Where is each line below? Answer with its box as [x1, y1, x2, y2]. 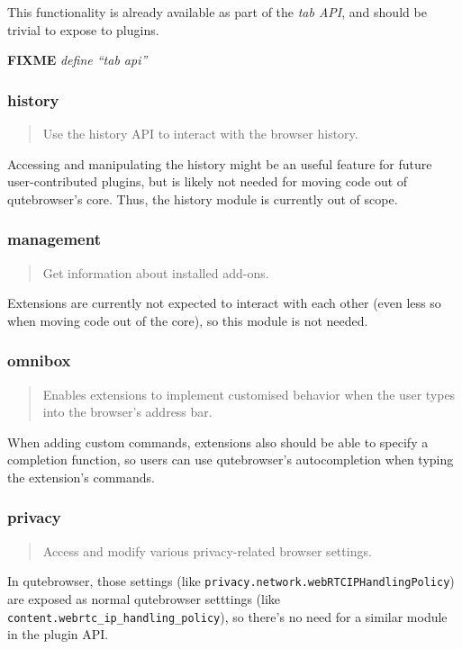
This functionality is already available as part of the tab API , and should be [7, 3, 427, 21]
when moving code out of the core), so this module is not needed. [7, 311, 368, 329]
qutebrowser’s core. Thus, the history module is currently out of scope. [7, 189, 398, 208]
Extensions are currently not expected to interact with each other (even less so [7, 293, 441, 312]
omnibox [7, 349, 71, 372]
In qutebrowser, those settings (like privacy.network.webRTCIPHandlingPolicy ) [7, 572, 455, 590]
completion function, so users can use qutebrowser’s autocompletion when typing [7, 450, 454, 469]
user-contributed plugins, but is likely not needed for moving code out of [7, 172, 408, 191]
